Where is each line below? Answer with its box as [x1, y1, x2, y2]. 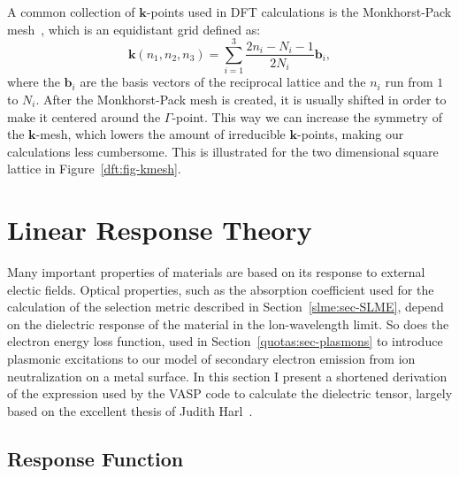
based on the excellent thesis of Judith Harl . [7, 401, 253, 419]
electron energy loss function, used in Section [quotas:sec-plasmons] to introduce [7, 332, 443, 350]
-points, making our [296, 125, 404, 143]
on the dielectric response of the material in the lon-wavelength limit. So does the [7, 314, 449, 333]
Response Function [7, 444, 184, 472]
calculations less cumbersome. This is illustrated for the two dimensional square [7, 142, 439, 160]
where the [7, 73, 60, 91]
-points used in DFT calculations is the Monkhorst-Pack [146, 3, 452, 20]
